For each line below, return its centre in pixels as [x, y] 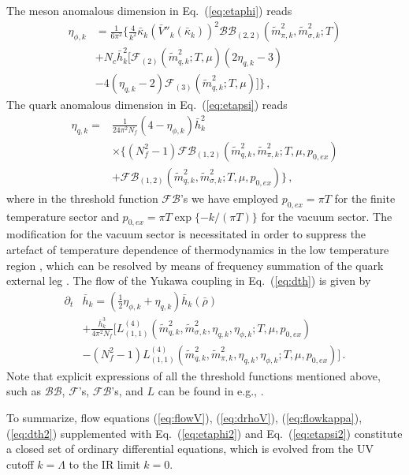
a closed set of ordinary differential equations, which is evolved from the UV [190, 449]
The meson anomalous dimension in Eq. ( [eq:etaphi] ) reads [149, 10]
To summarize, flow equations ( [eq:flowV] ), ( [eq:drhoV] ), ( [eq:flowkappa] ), [184, 417]
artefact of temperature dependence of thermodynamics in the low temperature [198, 250]
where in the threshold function [82, 198]
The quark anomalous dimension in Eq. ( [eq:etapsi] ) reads [147, 105]
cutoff [20, 464]
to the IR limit [104, 464]
